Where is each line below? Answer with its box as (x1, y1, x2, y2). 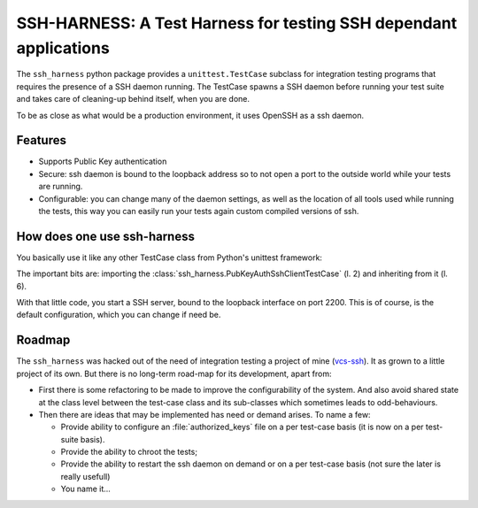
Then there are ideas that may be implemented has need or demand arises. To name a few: (38, 409, 371, 419)
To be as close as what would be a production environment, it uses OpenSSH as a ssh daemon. (16, 110, 365, 120)
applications (16, 38, 110, 58)
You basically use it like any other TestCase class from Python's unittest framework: (16, 252, 323, 263)
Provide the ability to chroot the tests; (60, 447, 198, 458)
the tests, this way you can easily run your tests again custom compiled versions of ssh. (38, 205, 359, 216)
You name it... (60, 483, 111, 495)
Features (16, 133, 66, 148)
